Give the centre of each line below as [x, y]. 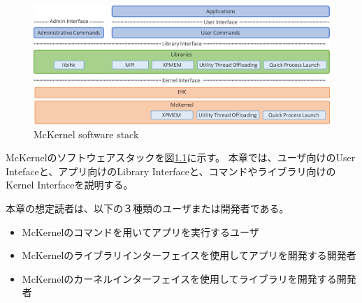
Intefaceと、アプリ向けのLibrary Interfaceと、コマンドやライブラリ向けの [171, 171]
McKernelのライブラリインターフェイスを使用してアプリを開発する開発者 [189, 255]
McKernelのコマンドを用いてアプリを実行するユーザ [140, 231]
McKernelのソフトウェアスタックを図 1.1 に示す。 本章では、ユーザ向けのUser [181, 157]
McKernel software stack [86, 134]
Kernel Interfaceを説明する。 [70, 185]
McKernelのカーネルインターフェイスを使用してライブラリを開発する [179, 278]
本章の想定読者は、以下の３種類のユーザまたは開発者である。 [147, 208]
